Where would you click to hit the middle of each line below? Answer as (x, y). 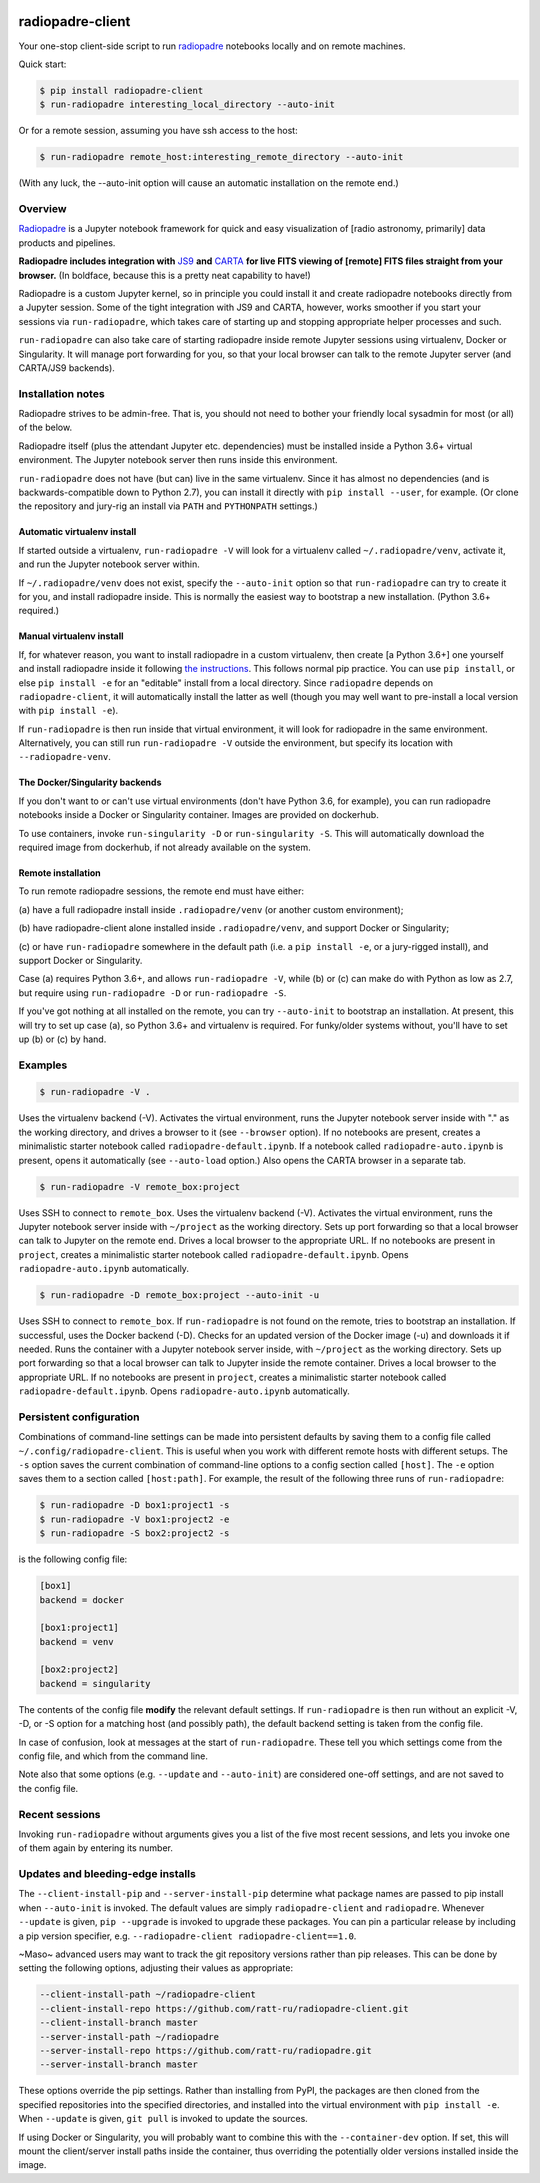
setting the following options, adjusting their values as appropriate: (156, 1968)
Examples (43, 1065)
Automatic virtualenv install (77, 532)
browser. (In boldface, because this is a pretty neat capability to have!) (165, 275)
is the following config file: (73, 1559)
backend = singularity (95, 1683)
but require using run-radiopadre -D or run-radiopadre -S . (152, 992)
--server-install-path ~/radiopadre (129, 2036)
